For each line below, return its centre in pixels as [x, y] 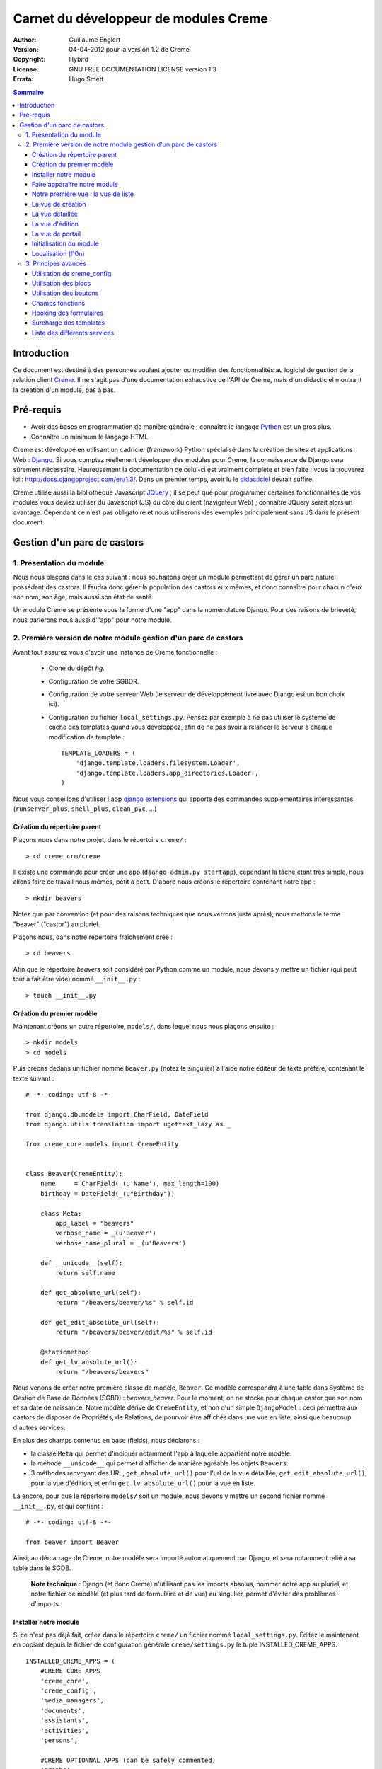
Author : [25, 40]
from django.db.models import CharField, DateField [117, 1114]
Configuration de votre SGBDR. [94, 681]
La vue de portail [57, 234]
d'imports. [46, 1603]
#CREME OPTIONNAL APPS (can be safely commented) [128, 1760]
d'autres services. [39, 1427]
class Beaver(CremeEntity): [74, 1174]
